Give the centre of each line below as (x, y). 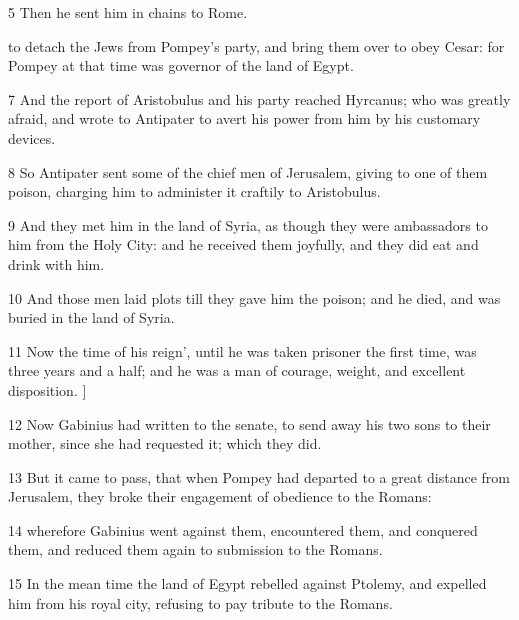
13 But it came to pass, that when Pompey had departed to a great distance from (259, 476)
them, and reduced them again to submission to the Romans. (195, 549)
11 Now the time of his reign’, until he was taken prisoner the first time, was (242, 350)
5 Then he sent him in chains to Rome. (128, 12)
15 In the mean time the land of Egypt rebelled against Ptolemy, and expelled (247, 583)
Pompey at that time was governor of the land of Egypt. (181, 65)
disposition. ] (47, 389)
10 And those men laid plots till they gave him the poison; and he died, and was (254, 297)
